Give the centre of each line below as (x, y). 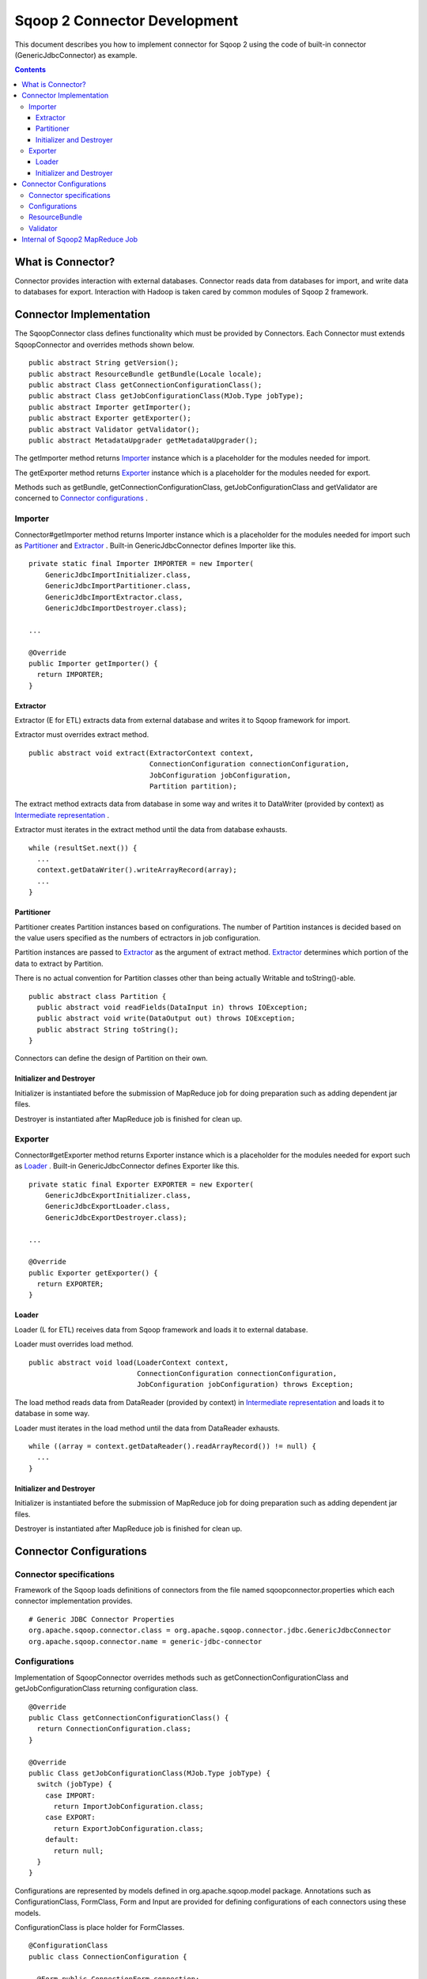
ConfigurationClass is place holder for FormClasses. (100, 1927)
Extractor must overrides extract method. (82, 735)
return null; (79, 1851)
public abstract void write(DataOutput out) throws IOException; (166, 1018)
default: (62, 1840)
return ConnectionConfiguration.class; (114, 1729)
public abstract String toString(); (108, 1029)
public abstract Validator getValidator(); (114, 429)
